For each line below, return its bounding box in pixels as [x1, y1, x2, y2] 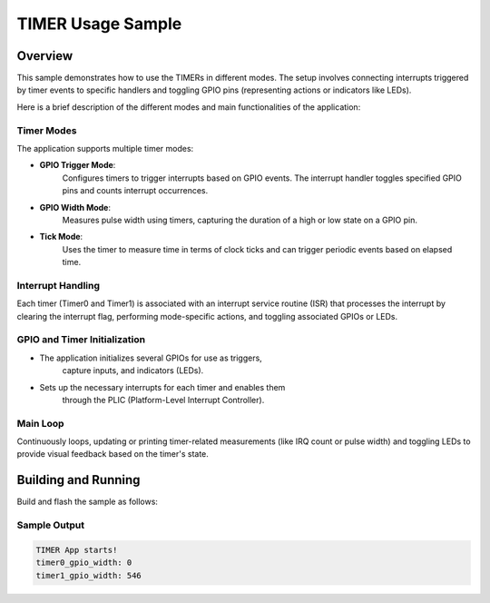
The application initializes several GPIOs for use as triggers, [39, 352, 262, 363]
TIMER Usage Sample [16, 14, 182, 34]
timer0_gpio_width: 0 [35, 558, 132, 568]
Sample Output [16, 519, 85, 531]
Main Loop [16, 417, 64, 430]
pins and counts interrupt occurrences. [62, 185, 209, 196]
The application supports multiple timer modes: [16, 143, 194, 153]
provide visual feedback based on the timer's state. [16, 449, 209, 460]
